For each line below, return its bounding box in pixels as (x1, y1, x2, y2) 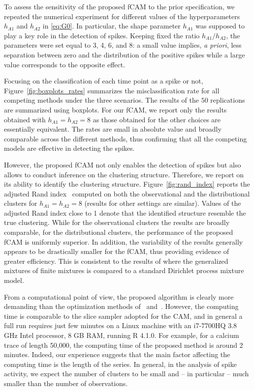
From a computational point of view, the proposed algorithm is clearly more (4, 291, 234, 302)
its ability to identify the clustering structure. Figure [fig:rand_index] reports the (4, 179, 250, 189)
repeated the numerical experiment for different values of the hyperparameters (4, 11, 240, 21)
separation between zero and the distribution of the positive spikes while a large (4, 49, 245, 59)
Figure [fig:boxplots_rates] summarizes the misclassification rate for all (4, 85, 220, 95)
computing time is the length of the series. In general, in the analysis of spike (4, 359, 237, 369)
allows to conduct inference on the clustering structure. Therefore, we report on (4, 169, 244, 179)
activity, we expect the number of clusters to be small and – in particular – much (4, 368, 249, 379)
